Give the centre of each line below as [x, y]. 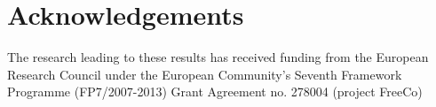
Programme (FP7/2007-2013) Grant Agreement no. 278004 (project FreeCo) [215, 92]
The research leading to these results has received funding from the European [218, 57]
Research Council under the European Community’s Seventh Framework [205, 74]
